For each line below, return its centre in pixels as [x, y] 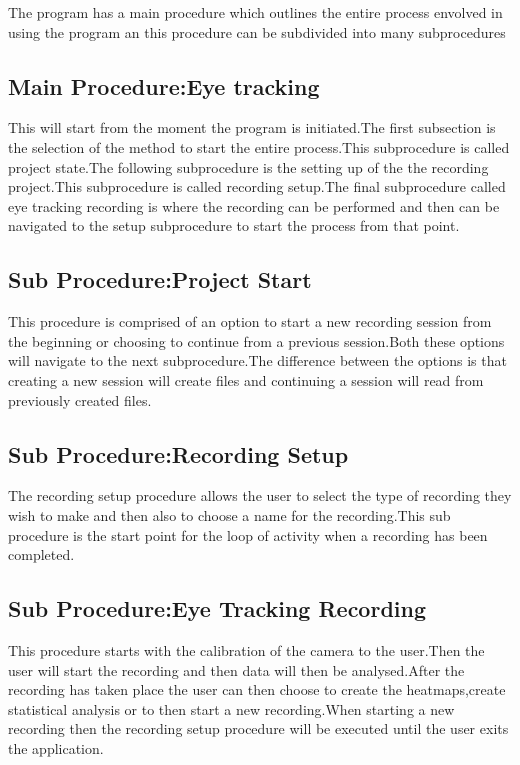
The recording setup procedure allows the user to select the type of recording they [260, 495]
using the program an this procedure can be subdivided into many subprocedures [257, 31]
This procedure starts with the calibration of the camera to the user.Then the [246, 649]
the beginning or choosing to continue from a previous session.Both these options [256, 340]
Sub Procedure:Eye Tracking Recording [217, 608]
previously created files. [80, 399]
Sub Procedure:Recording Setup [178, 453]
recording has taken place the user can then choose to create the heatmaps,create [257, 689]
